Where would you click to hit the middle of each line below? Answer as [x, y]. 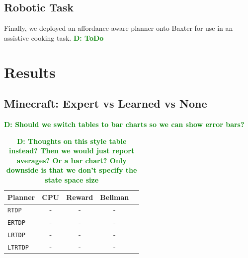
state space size [72, 179]
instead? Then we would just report [72, 151]
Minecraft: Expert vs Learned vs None [106, 103]
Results [30, 72]
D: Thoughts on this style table [72, 141]
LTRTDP [18, 248]
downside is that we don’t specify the [72, 170]
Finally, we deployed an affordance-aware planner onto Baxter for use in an [119, 28]
